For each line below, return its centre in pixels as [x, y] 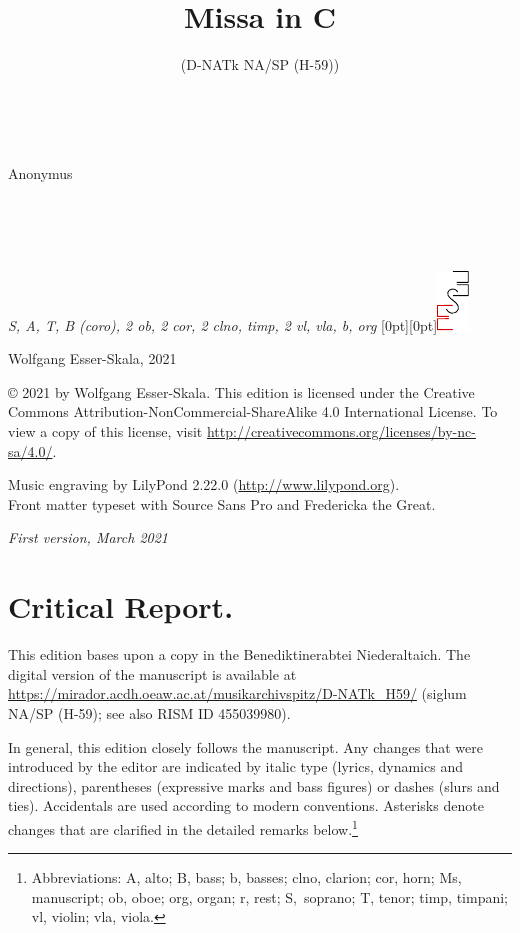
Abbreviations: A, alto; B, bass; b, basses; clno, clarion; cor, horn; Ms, [246, 877]
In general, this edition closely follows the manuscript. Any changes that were [245, 746]
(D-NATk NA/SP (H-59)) [260, 64]
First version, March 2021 [88, 537]
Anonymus [40, 173]
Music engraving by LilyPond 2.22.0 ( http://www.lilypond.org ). [204, 484]
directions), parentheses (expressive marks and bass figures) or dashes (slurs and [254, 785]
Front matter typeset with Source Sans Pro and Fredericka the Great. [222, 503]
